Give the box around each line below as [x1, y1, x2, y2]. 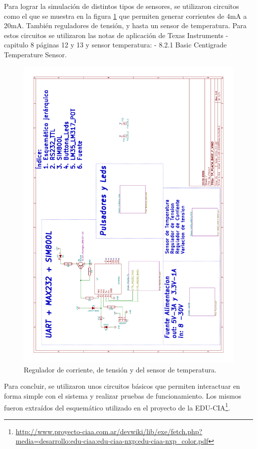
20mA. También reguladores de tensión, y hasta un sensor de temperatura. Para [4, 20, 247, 31]
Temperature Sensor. [4, 49, 67, 59]
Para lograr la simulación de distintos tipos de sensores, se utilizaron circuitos [4, 1, 239, 11]
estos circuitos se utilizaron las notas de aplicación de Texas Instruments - [4, 30, 228, 40]
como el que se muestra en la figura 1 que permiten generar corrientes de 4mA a [4, 10, 247, 21]
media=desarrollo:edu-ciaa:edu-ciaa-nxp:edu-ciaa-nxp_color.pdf [15, 436, 209, 446]
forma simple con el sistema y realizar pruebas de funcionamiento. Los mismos [4, 391, 241, 401]
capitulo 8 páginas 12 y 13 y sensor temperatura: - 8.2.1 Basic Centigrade [4, 40, 227, 50]
